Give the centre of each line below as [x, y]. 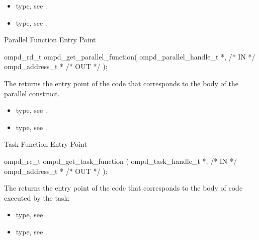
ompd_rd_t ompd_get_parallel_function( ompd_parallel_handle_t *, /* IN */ [130, 56]
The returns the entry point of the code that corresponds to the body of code [123, 188]
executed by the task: [37, 197]
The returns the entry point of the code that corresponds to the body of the [121, 83]
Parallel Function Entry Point [50, 40]
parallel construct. [32, 93]
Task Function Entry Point [46, 144]
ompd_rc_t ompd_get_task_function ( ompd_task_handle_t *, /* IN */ [121, 161]
